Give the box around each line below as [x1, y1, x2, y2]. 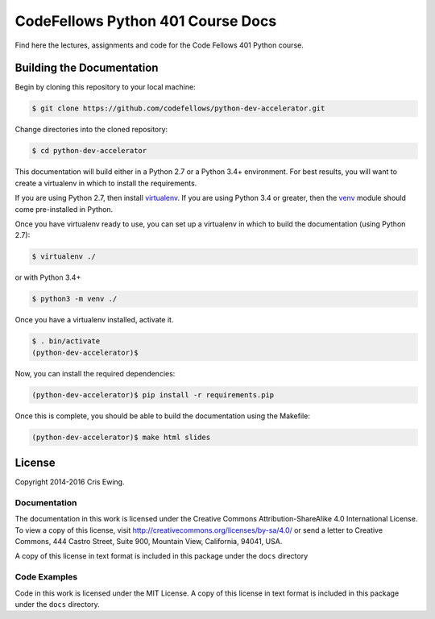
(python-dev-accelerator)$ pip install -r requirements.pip [31, 390, 275, 399]
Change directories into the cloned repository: [14, 125, 168, 135]
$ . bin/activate [31, 337, 101, 346]
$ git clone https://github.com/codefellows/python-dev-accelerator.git [31, 104, 325, 113]
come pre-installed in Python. [14, 204, 114, 214]
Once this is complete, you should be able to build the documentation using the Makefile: [14, 411, 310, 421]
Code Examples [14, 571, 78, 583]
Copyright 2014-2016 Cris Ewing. [14, 477, 125, 487]
